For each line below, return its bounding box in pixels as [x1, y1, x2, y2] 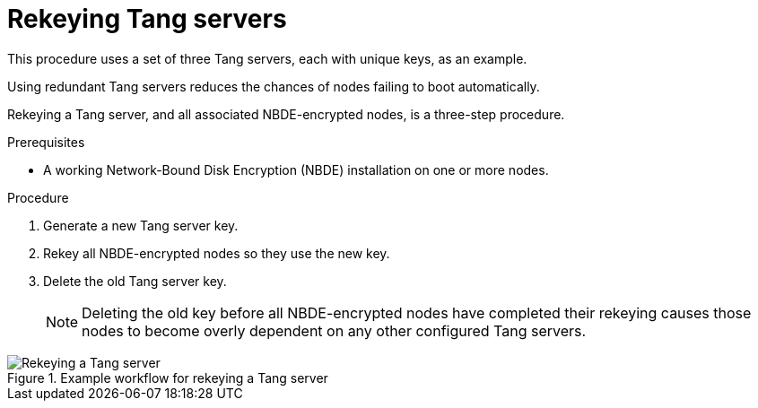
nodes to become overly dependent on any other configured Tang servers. [82, 321, 587, 340]
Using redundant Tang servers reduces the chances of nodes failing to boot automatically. [7, 78, 540, 94]
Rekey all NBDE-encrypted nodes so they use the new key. [43, 245, 390, 261]
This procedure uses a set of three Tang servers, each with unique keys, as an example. [7, 50, 527, 66]
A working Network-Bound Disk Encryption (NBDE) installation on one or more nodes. [43, 161, 549, 178]
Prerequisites [7, 134, 85, 150]
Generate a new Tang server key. [43, 217, 239, 233]
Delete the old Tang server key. [43, 273, 227, 289]
